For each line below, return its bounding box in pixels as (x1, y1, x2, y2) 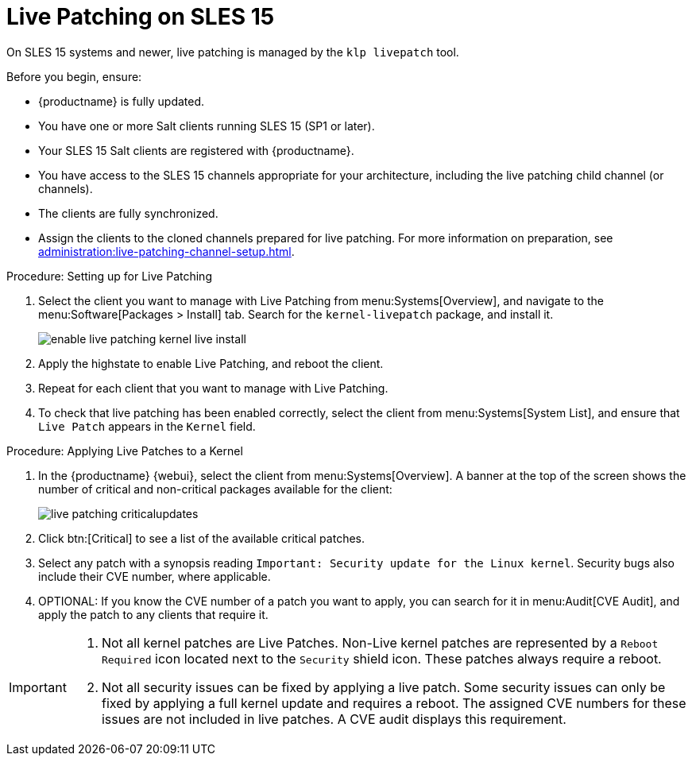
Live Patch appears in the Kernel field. (38, 419, 256, 433)
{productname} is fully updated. (38, 94, 205, 108)
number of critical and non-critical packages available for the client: (38, 482, 392, 496)
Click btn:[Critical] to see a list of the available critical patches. (38, 531, 365, 545)
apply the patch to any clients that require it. (38, 607, 269, 621)
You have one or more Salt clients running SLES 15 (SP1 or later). (38, 118, 375, 133)
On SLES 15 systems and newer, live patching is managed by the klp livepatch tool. (6, 44, 459, 59)
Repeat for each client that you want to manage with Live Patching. (38, 381, 389, 395)
